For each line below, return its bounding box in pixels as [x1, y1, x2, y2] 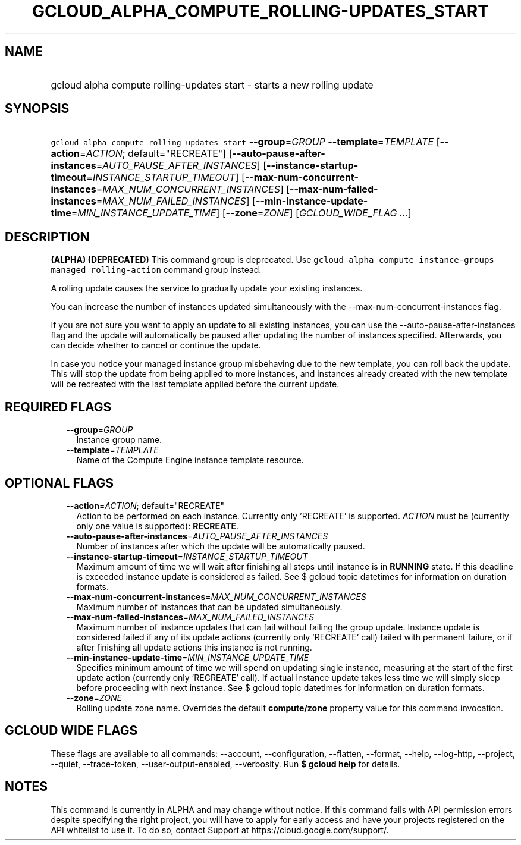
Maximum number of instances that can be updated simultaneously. [76, 601, 343, 612]
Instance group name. [76, 435, 162, 445]
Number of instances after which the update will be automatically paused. [76, 541, 365, 551]
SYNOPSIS [5, 101, 70, 117]
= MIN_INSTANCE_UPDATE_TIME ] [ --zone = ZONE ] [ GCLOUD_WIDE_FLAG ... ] [71, 207, 412, 219]
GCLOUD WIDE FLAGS [5, 723, 138, 739]
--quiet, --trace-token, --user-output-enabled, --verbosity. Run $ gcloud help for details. [51, 758, 400, 769]
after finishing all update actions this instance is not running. [76, 642, 312, 652]
